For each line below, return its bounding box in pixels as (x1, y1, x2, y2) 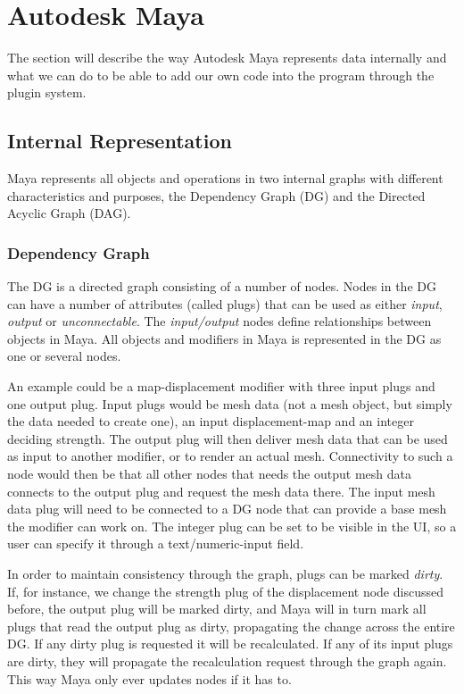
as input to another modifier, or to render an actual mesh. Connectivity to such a (7, 447, 453, 465)
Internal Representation (7, 127, 232, 155)
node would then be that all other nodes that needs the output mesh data (7, 464, 411, 483)
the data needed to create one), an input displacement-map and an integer (7, 412, 414, 431)
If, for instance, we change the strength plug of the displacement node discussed (7, 581, 443, 600)
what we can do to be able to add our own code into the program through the (7, 65, 435, 84)
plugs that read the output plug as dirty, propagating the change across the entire (7, 616, 455, 635)
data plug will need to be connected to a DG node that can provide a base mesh (7, 499, 447, 518)
